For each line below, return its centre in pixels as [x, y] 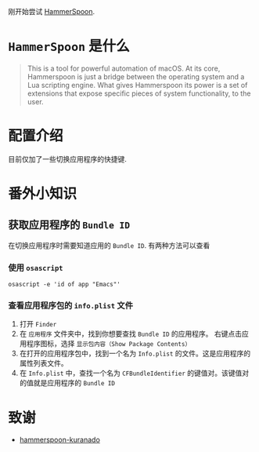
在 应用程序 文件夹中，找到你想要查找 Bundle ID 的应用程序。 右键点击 [131, 334]
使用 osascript [36, 268]
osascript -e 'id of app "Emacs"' [65, 285]
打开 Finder [38, 324]
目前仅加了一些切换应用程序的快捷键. [68, 159]
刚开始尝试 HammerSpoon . [52, 11]
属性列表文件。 [43, 363]
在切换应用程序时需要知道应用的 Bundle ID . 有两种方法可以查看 [109, 245]
